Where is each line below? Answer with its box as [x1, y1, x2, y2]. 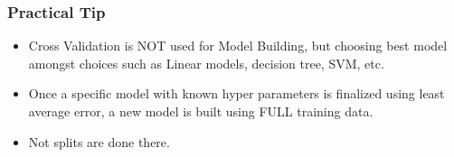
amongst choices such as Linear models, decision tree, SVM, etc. [28, 53, 384, 72]
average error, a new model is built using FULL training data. [28, 102, 374, 120]
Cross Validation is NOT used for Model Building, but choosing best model [28, 36, 448, 55]
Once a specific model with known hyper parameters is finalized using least [28, 84, 445, 103]
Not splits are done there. [28, 132, 170, 151]
